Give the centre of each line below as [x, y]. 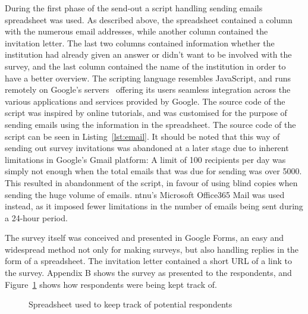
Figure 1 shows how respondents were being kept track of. [111, 284]
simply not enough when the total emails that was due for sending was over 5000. [153, 171]
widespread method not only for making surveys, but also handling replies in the [152, 249]
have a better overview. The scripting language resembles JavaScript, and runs [148, 78]
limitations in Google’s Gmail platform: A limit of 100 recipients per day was [145, 159]
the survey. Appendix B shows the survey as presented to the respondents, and [148, 273]
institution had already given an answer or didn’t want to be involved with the [148, 54]
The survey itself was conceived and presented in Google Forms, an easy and [144, 238]
